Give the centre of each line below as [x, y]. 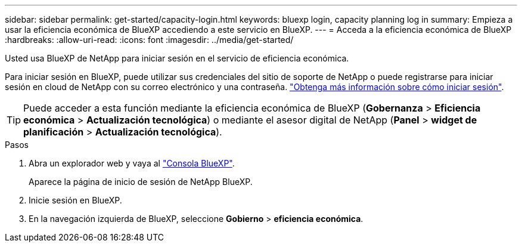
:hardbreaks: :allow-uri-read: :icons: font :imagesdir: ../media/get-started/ [149, 40]
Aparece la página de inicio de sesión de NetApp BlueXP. [141, 182]
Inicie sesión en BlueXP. [75, 200]
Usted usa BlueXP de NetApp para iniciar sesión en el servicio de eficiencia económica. [177, 58]
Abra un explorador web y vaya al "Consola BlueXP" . [132, 163]
